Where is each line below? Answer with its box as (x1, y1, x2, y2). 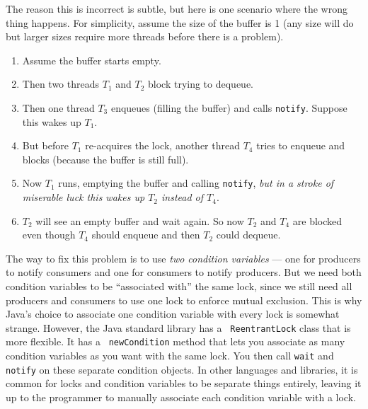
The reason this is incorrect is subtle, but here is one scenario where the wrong (6, 1, 347, 16)
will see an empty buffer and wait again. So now (35, 213, 244, 228)
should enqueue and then (91, 227, 200, 242)
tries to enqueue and (256, 138, 345, 153)
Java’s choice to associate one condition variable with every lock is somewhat (6, 306, 340, 321)
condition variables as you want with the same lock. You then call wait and (6, 348, 334, 363)
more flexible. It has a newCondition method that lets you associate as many (6, 334, 345, 349)
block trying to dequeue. (148, 76, 254, 91)
